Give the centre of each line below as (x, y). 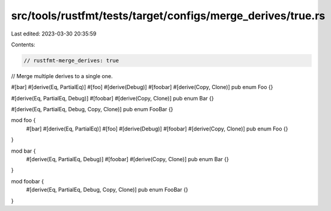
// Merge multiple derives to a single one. (62, 76)
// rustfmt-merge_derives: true (71, 60)
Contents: (23, 44)
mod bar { (23, 151)
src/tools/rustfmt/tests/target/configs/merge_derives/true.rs (168, 16)
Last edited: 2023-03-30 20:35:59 (54, 34)
